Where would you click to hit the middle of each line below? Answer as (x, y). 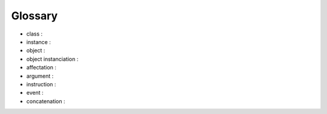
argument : (40, 76)
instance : (38, 42)
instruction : (41, 84)
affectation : (41, 68)
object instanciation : (52, 59)
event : (35, 93)
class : (34, 34)
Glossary (35, 16)
